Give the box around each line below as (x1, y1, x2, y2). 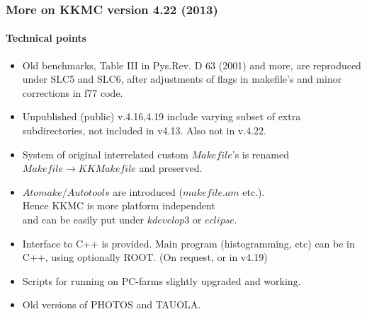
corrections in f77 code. (22, 85, 123, 100)
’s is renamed (232, 146, 290, 161)
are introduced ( (113, 184, 183, 199)
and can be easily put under (22, 211, 145, 226)
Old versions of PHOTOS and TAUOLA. (22, 297, 201, 312)
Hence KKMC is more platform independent (22, 198, 215, 213)
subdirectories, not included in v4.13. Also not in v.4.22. (22, 123, 266, 138)
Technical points (6, 30, 87, 45)
